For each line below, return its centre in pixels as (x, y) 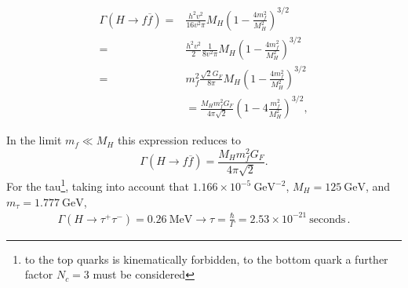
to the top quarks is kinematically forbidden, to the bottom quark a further (206, 259)
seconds (328, 219)
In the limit (34, 140)
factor (39, 274)
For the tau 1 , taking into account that (98, 185)
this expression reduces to (179, 140)
